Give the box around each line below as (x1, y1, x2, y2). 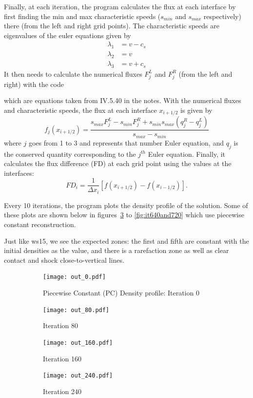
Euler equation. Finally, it (148, 148, 226, 159)
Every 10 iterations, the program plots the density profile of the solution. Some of (4, 200, 248, 210)
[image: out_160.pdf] (43, 339, 113, 346)
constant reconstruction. (4, 219, 76, 229)
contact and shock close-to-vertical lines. (4, 254, 124, 265)
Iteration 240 (43, 386, 81, 396)
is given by (180, 105, 213, 115)
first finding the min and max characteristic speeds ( (4, 11, 161, 21)
